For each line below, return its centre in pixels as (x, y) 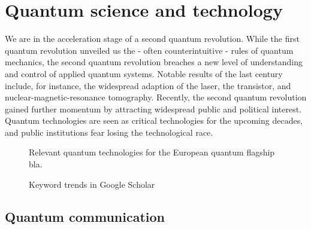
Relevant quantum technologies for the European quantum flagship (152, 152)
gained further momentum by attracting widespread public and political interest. (153, 109)
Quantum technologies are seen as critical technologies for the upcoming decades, (154, 120)
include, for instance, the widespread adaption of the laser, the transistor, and (148, 85)
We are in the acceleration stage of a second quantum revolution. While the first (152, 39)
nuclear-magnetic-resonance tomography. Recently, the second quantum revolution (156, 97)
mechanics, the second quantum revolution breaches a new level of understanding (154, 62)
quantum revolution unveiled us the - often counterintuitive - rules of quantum (149, 50)
